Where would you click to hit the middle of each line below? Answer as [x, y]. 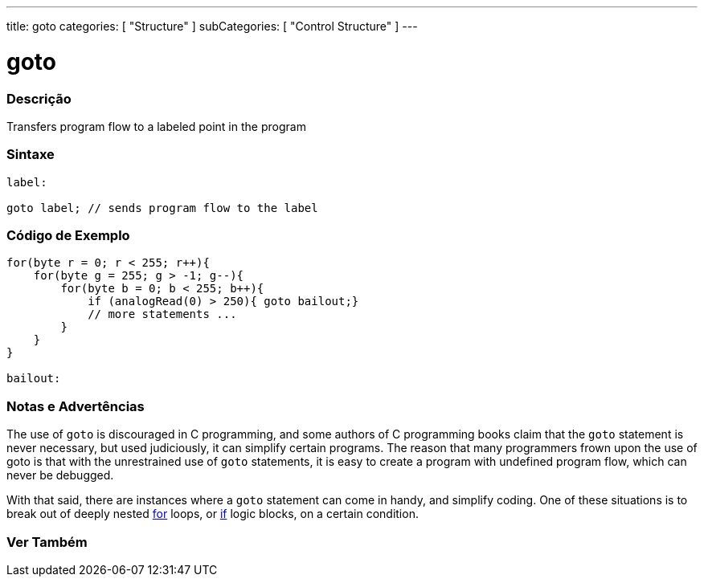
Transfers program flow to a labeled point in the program [156, 126]
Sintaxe [31, 155]
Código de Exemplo [68, 235]
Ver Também [47, 542]
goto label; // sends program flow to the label [162, 208]
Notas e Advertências [76, 406]
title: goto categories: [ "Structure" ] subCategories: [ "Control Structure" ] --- [212, 26]
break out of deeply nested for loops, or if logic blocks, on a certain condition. [213, 514]
